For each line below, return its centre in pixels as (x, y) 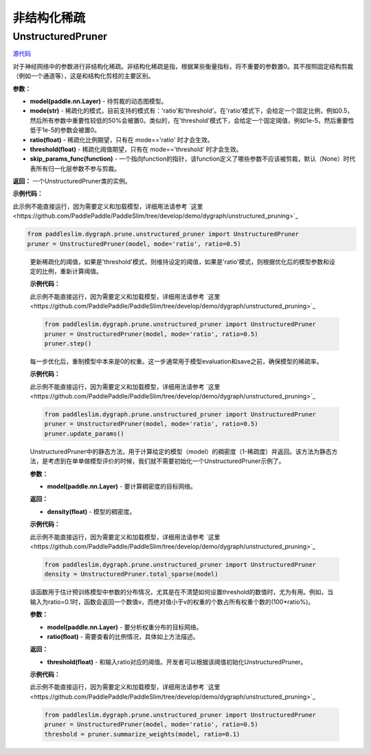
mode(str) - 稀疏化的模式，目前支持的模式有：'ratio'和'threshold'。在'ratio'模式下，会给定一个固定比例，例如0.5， (192, 111)
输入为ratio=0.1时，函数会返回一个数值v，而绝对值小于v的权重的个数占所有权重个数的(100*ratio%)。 (172, 602)
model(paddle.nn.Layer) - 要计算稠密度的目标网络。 (122, 486)
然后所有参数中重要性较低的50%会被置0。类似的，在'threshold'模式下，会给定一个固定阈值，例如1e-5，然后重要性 (192, 120)
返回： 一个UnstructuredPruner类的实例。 (72, 181)
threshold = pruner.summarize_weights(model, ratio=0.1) (142, 734)
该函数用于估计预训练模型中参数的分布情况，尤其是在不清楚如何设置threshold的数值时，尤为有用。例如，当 (182, 592)
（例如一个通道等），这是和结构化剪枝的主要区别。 (83, 76)
